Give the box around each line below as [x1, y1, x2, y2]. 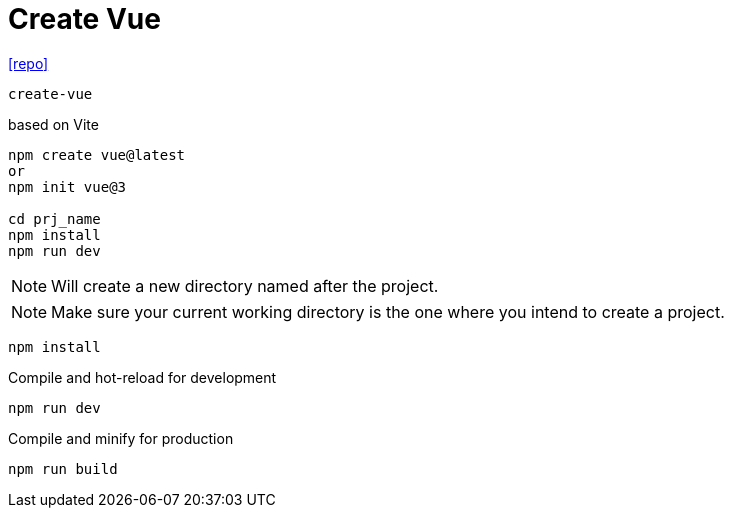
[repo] [8, 54, 49, 72]
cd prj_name [8, 210, 101, 227]
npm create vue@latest [8, 146, 186, 163]
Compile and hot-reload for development [8, 368, 277, 386]
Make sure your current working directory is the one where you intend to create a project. [51, 301, 725, 322]
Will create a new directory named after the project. [51, 275, 439, 296]
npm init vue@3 [8, 178, 127, 195]
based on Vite [8, 115, 99, 133]
